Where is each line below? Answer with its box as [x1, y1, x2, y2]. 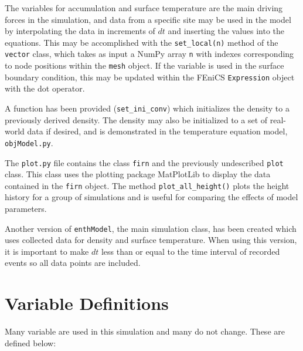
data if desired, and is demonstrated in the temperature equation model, [27, 125, 288, 137]
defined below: [5, 336, 56, 349]
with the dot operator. [5, 82, 85, 95]
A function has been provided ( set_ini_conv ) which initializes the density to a [5, 102, 290, 114]
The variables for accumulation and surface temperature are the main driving [5, 2, 283, 14]
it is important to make [5, 245, 89, 257]
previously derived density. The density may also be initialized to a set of [5, 113, 268, 126]
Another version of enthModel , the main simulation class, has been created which [5, 222, 297, 234]
